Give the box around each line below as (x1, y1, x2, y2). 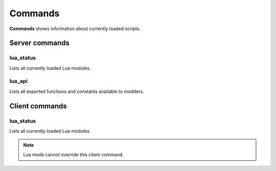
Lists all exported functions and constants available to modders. (9, 88, 144, 94)
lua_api (9, 78, 28, 85)
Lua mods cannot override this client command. (23, 151, 124, 158)
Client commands (9, 102, 67, 110)
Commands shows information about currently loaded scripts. (9, 26, 141, 32)
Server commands (9, 39, 70, 47)
